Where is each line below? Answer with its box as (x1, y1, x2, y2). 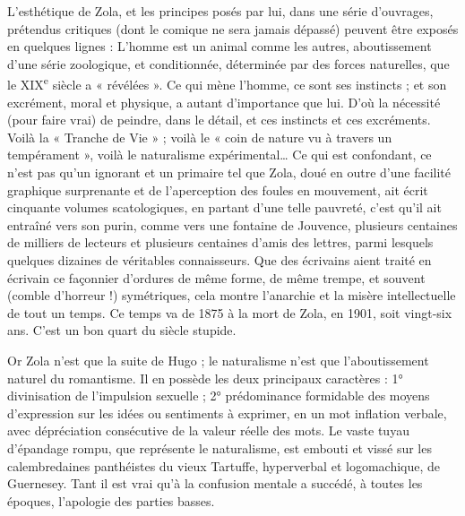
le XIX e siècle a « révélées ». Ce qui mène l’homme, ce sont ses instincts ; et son (7, 73, 447, 94)
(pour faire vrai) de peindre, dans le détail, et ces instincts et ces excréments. (7, 110, 431, 129)
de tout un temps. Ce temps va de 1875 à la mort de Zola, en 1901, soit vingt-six (7, 303, 452, 322)
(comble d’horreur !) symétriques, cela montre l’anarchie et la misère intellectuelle (7, 286, 456, 305)
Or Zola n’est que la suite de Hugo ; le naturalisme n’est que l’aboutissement (7, 350, 429, 369)
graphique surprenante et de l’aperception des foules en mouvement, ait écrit (7, 180, 428, 199)
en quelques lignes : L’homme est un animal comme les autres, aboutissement (7, 37, 432, 56)
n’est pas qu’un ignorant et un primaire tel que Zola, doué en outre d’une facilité (7, 163, 452, 181)
